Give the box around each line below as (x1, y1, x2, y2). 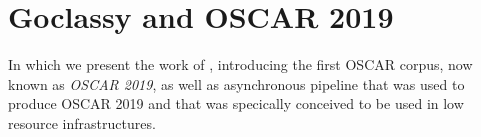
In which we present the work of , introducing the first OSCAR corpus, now (8, 54, 473, 75)
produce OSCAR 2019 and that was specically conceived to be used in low (8, 93, 464, 114)
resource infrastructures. (8, 112, 156, 133)
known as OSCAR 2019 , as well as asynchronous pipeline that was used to (8, 73, 465, 94)
